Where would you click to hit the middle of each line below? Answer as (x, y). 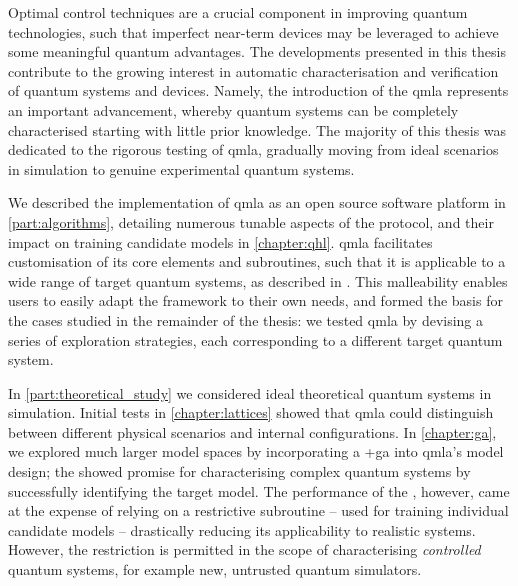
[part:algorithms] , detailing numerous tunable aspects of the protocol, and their (251, 221)
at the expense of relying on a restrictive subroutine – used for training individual (258, 510)
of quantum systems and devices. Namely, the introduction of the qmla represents (258, 90)
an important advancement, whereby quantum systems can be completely (233, 109)
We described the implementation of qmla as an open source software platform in (257, 202)
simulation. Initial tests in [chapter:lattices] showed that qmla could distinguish (251, 412)
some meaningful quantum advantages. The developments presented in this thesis (257, 51)
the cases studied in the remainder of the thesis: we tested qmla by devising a (246, 319)
